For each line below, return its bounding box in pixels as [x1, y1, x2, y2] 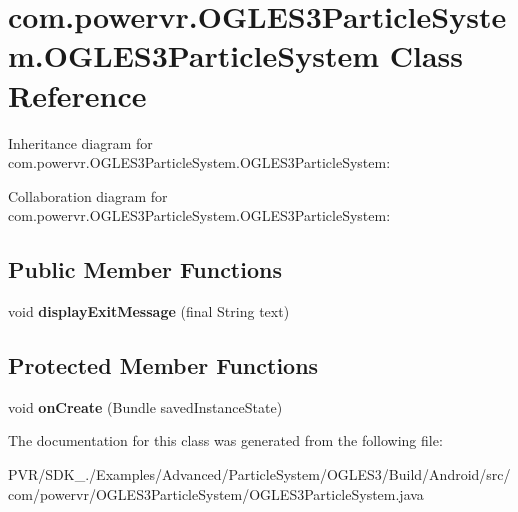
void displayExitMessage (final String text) [8, 301, 290, 322]
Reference [8, 74, 147, 115]
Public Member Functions [8, 254, 282, 285]
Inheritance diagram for [8, 132, 153, 153]
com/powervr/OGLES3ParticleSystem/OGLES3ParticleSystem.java [8, 483, 424, 504]
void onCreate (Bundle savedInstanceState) [8, 396, 283, 417]
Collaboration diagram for [8, 185, 168, 206]
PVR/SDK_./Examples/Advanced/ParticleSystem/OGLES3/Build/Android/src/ [8, 464, 511, 485]
